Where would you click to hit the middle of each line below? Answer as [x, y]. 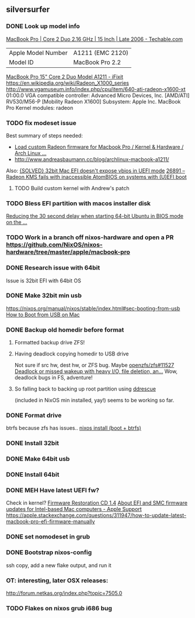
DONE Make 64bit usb [38, 459]
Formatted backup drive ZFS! [50, 343]
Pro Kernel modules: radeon [40, 108]
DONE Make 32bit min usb [44, 296]
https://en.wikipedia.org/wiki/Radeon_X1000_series [68, 83]
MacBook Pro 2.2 [97, 62]
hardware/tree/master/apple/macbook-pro [68, 252]
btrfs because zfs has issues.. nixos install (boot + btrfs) [74, 428]
